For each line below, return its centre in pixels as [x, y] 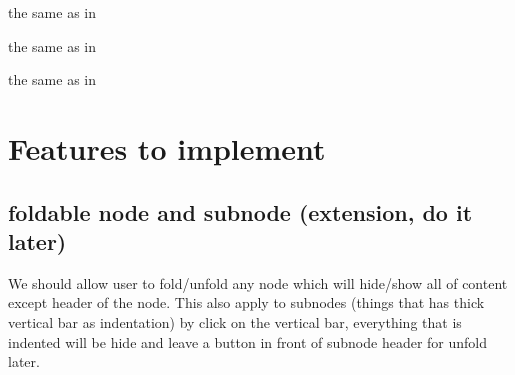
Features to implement [167, 147]
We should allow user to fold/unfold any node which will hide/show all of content [258, 282]
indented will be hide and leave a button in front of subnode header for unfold [247, 341]
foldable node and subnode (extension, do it [240, 211]
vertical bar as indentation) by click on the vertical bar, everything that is [235, 321]
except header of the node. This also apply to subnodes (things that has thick [246, 302]
